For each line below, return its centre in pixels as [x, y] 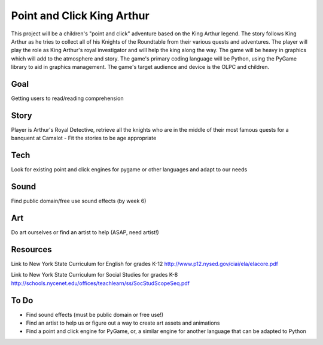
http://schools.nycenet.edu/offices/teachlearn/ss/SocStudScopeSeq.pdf [100, 283]
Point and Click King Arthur [80, 16]
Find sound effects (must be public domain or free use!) [95, 314]
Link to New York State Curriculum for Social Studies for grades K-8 [95, 275]
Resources [31, 249]
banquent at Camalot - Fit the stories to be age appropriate [84, 138]
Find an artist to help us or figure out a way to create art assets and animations [123, 323]
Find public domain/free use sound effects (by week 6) [79, 201]
